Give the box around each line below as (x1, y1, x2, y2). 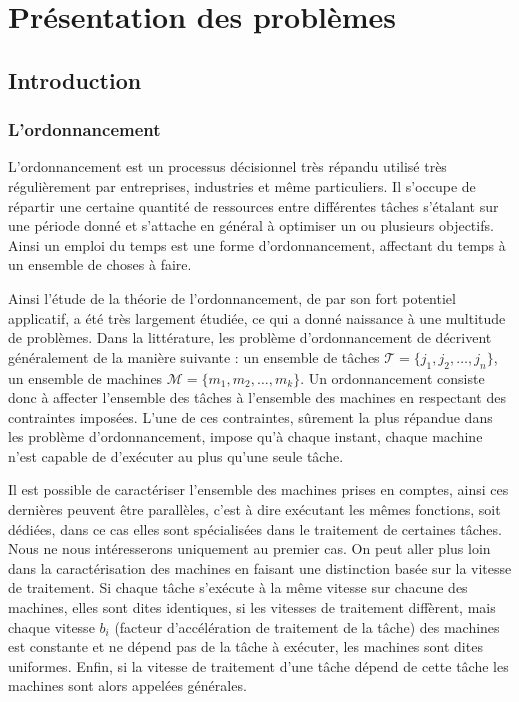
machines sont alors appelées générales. (8, 675, 247, 696)
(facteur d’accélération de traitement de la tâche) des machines (114, 616, 500, 637)
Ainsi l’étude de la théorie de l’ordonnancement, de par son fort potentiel (8, 287, 456, 308)
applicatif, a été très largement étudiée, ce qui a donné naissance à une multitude (8, 307, 506, 328)
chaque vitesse (8, 616, 95, 637)
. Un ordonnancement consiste (300, 367, 485, 388)
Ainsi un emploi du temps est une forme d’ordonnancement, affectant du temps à (8, 234, 506, 255)
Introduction (8, 64, 142, 95)
